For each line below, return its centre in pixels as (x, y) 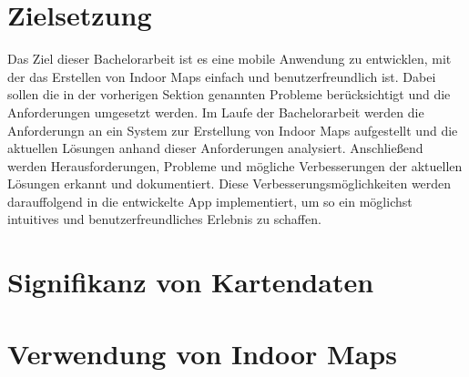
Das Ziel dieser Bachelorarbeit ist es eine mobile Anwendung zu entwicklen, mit (229, 59)
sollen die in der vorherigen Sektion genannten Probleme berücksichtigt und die (229, 94)
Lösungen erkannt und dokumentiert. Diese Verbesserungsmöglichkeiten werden (229, 183)
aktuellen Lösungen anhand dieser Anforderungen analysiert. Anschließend (215, 148)
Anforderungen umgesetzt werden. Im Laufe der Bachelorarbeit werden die (216, 112)
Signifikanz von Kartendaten (191, 282)
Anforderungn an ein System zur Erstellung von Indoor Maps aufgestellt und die (233, 130)
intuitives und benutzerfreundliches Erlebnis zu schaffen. (164, 219)
